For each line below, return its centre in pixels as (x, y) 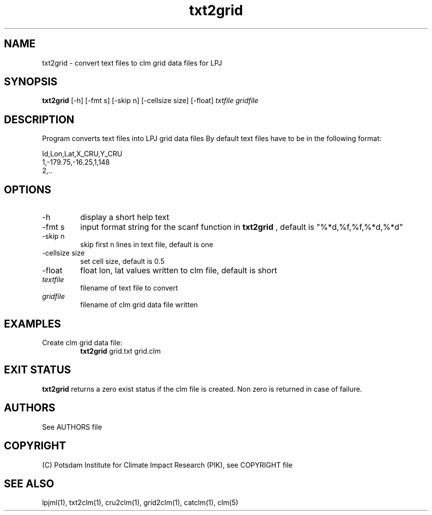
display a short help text (125, 217)
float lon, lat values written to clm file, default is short (179, 271)
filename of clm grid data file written (139, 305)
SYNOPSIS (31, 82)
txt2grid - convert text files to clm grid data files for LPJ (132, 63)
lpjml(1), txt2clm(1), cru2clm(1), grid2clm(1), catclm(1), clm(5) (140, 503)
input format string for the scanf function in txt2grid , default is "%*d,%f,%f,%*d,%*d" (242, 227)
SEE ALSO (29, 483)
